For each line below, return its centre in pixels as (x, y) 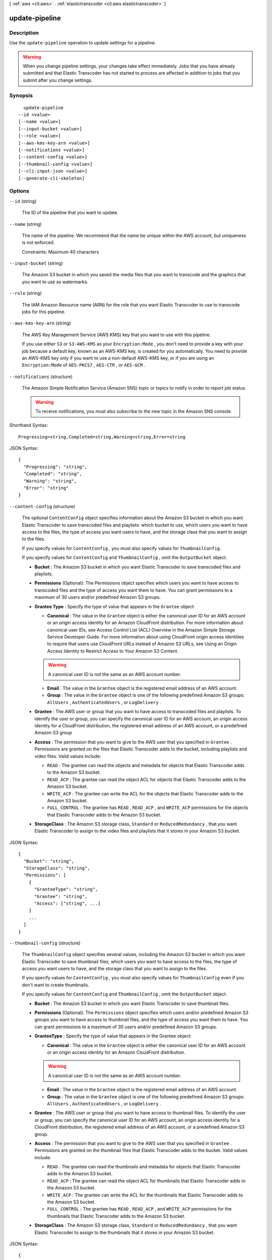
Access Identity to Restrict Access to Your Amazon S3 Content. (113, 651)
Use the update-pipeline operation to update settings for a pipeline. (83, 43)
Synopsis (21, 96)
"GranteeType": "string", (66, 889)
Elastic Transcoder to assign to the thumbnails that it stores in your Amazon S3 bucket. (125, 1232)
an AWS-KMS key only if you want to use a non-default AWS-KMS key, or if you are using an (118, 358)
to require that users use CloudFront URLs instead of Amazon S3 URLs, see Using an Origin (142, 644)
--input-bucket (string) (36, 263)
